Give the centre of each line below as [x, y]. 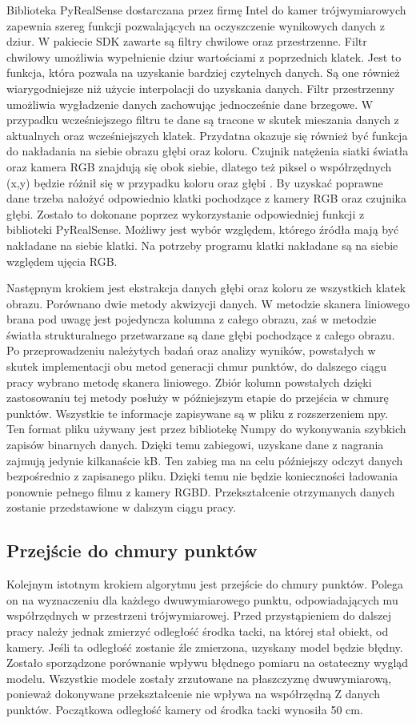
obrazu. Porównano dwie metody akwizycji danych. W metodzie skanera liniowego [208, 303]
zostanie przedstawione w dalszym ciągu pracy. [121, 507]
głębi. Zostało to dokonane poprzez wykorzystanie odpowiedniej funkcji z [186, 213]
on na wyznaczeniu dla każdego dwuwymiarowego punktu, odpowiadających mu [202, 599]
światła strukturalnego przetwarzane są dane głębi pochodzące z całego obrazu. [201, 334]
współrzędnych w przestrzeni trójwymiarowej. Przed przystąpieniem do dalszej [199, 615]
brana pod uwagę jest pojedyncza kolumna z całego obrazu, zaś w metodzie [192, 319]
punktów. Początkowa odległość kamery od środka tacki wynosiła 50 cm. [185, 709]
